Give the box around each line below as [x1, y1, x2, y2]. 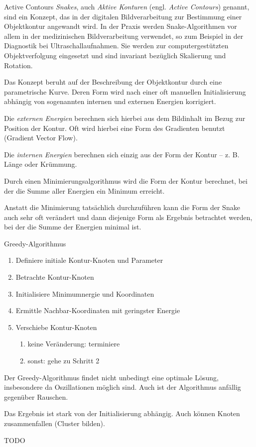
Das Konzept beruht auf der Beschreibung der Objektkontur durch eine [4, 77, 222, 87]
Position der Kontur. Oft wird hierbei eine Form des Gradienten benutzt [4, 122, 225, 133]
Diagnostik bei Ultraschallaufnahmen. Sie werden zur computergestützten [4, 40, 229, 51]
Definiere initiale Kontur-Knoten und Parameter [15, 255, 163, 265]
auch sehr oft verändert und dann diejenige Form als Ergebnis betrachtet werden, [4, 212, 253, 222]
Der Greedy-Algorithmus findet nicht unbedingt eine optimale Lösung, [4, 372, 219, 382]
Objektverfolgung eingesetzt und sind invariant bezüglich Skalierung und [4, 50, 226, 60]
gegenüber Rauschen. [4, 391, 68, 402]
